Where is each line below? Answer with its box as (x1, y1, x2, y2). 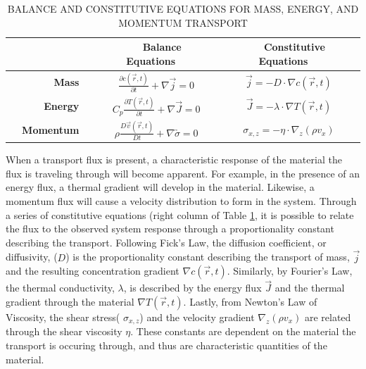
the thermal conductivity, (6, 280, 115, 295)
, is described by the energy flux (123, 280, 262, 295)
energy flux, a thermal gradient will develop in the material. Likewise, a (6, 180, 315, 194)
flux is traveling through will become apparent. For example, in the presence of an (6, 165, 360, 180)
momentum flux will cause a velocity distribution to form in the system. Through (6, 193, 357, 208)
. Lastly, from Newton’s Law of (183, 294, 317, 308)
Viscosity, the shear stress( (6, 309, 120, 324)
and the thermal (274, 280, 345, 295)
